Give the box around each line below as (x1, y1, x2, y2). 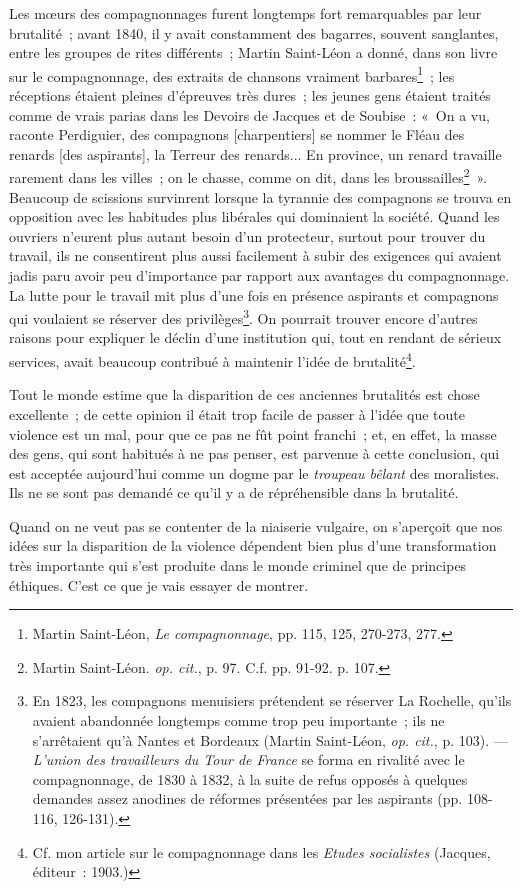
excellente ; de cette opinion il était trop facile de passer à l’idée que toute (9, 403, 465, 424)
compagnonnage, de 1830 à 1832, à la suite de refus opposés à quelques (32, 768, 468, 789)
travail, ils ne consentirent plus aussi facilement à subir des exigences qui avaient (9, 245, 502, 266)
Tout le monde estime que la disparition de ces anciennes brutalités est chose (9, 384, 480, 405)
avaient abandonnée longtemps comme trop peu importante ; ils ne (32, 710, 445, 731)
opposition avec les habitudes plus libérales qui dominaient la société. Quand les (9, 206, 500, 227)
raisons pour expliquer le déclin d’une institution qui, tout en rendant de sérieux (9, 327, 502, 348)
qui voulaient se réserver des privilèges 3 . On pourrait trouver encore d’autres (9, 305, 478, 328)
